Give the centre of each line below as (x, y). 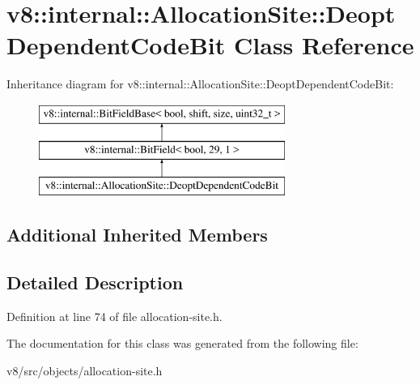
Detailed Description (95, 282)
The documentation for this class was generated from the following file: (182, 343)
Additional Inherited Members (137, 235)
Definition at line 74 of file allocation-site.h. (115, 316)
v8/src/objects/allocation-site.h (85, 371)
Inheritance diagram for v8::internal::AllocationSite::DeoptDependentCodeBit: (200, 84)
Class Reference (324, 45)
